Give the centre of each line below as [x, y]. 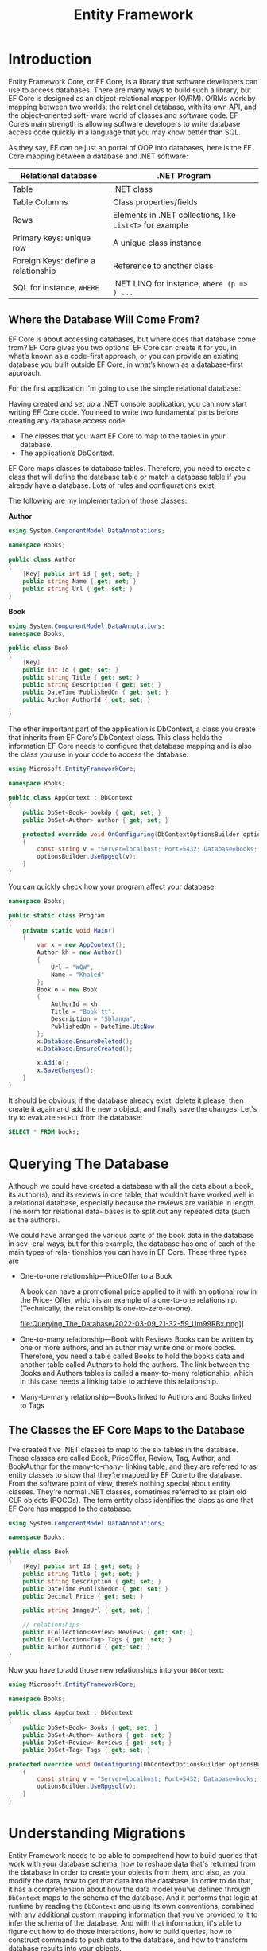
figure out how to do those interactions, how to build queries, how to [120, 1931]
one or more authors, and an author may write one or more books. [128, 1347]
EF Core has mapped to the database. [70, 1509]
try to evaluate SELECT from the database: [75, 1117]
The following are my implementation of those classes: [98, 500]
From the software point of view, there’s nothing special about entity [120, 1483]
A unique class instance [157, 243]
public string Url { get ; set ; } [78, 589]
